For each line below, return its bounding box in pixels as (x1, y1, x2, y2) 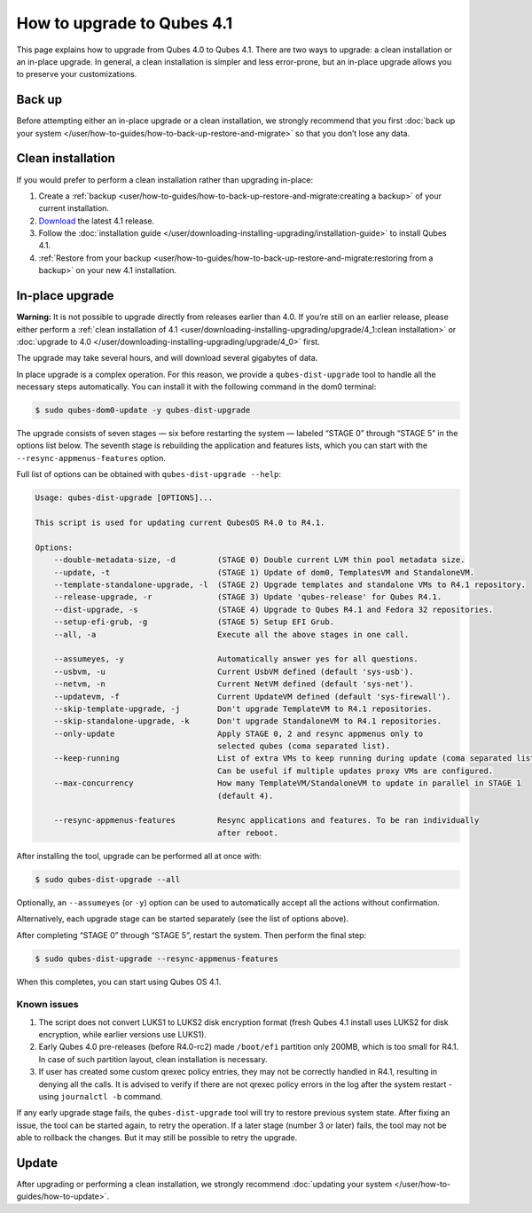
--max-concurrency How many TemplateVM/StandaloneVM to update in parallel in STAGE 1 (53, 779, 522, 788)
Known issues (16, 998, 79, 1011)
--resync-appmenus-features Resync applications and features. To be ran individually (53, 816, 480, 826)
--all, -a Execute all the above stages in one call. (53, 630, 410, 639)
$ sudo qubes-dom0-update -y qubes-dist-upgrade (35, 405, 251, 416)
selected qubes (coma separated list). (217, 741, 391, 751)
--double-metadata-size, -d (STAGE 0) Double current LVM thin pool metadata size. (53, 555, 465, 565)
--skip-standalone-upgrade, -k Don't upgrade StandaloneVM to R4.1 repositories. (53, 716, 442, 726)
